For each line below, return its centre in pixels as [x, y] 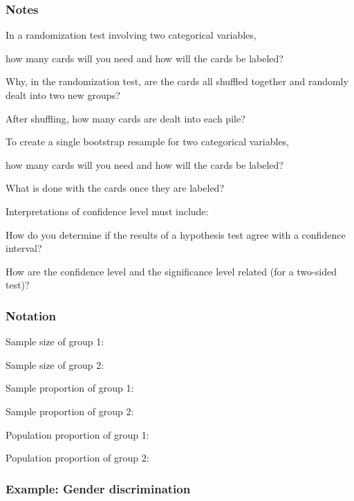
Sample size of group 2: [55, 364]
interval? [24, 248]
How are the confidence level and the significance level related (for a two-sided [171, 271]
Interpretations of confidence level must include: [107, 211]
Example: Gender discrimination [98, 488]
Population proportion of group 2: [77, 458]
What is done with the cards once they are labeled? [115, 188]
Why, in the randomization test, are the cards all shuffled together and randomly [177, 81]
